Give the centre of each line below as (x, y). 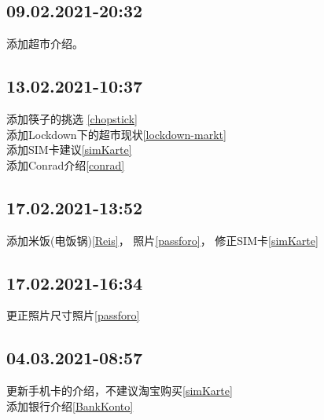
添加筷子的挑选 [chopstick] (72, 119)
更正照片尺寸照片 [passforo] (73, 315)
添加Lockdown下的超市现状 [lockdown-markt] (116, 134)
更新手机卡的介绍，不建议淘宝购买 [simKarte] (120, 391)
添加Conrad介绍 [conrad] (66, 164)
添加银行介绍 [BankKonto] (70, 405)
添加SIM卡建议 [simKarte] (69, 150)
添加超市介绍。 (45, 44)
